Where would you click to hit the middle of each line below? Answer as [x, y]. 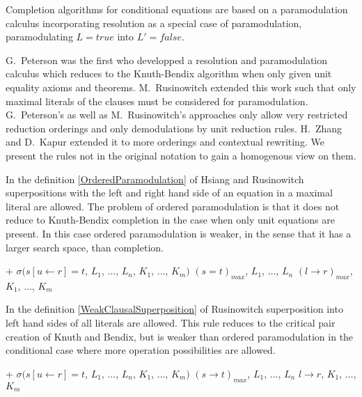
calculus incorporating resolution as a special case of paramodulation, [154, 23]
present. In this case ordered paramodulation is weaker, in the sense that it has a [179, 233]
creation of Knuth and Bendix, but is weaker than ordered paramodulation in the [180, 336]
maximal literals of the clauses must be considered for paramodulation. [157, 101]
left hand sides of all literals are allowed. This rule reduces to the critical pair [171, 323]
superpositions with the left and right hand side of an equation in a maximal [169, 193]
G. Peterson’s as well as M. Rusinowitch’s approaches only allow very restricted [177, 115]
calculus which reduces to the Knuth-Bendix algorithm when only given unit [169, 73]
